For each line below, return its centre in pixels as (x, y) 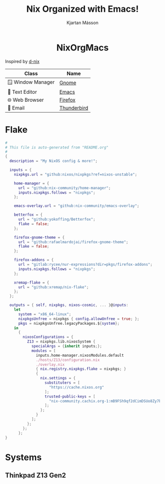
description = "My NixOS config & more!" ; (54, 161)
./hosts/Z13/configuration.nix (68, 360)
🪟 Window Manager (31, 82)
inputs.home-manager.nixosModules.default (80, 355)
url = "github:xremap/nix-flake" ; (54, 287)
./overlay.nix (50, 365)
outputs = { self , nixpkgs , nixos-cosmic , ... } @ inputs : (69, 305)
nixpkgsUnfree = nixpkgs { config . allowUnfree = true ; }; (79, 319)
